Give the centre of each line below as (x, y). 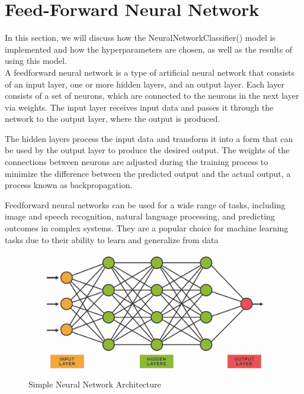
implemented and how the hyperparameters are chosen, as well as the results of (149, 49)
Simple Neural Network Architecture (95, 384)
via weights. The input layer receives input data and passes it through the (139, 107)
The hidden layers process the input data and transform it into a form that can (149, 138)
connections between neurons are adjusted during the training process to (137, 162)
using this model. (36, 61)
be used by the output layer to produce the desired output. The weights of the (147, 150)
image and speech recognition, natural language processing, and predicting (140, 216)
